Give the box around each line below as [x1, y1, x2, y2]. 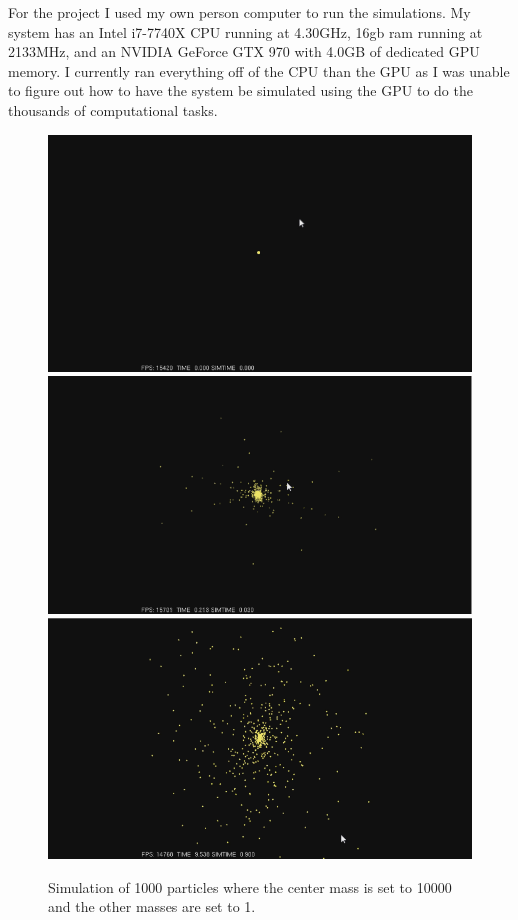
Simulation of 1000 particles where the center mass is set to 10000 [48, 876, 452, 897]
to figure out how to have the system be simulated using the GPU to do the [8, 80, 473, 101]
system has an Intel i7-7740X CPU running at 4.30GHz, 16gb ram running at [8, 21, 483, 42]
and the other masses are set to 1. [48, 896, 256, 917]
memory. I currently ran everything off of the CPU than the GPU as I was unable [8, 60, 510, 81]
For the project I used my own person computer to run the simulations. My [8, 2, 471, 22]
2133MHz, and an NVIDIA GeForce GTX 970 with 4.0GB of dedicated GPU [8, 41, 480, 62]
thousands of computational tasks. [8, 99, 218, 120]
